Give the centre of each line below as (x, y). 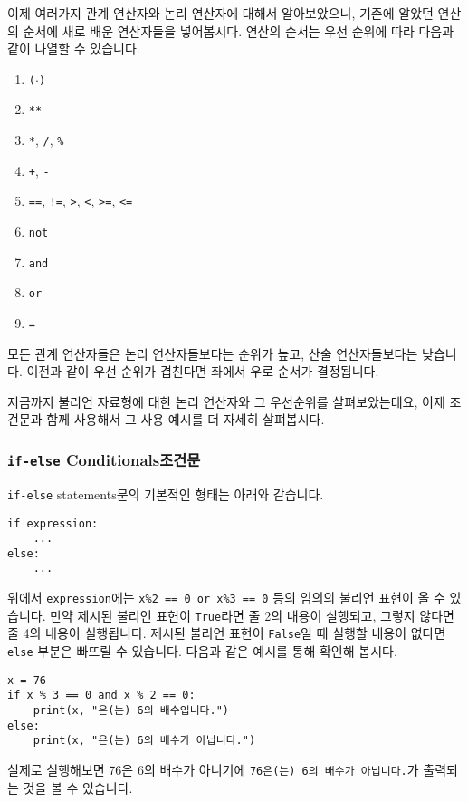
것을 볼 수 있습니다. (78, 787)
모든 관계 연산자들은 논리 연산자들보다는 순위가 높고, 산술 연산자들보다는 (213, 353)
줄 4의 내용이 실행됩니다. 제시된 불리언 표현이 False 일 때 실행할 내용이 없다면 (227, 633)
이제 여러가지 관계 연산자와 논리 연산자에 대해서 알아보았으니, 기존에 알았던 (220, 13)
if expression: (53, 523)
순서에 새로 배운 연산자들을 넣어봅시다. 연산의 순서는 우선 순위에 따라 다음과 (239, 30)
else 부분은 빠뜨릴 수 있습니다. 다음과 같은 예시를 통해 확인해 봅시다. (202, 651)
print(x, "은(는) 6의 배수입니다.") (131, 711)
